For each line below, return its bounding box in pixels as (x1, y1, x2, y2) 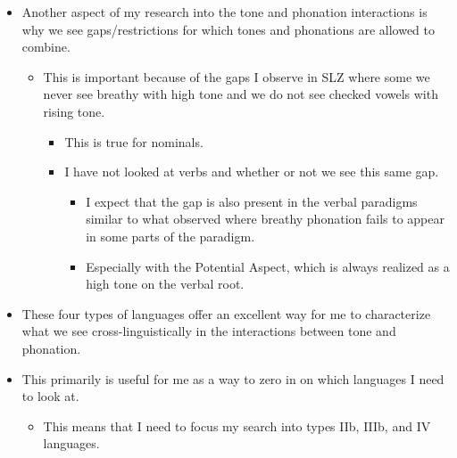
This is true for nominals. (64, 132, 204, 151)
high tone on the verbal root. (86, 274, 245, 293)
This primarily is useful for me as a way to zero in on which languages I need (21, 369, 445, 388)
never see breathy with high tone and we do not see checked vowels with (43, 85, 438, 103)
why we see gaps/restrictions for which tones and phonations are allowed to (21, 20, 435, 38)
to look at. (21, 387, 79, 405)
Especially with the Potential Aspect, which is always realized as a (86, 257, 450, 275)
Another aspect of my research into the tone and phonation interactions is (21, 3, 428, 20)
